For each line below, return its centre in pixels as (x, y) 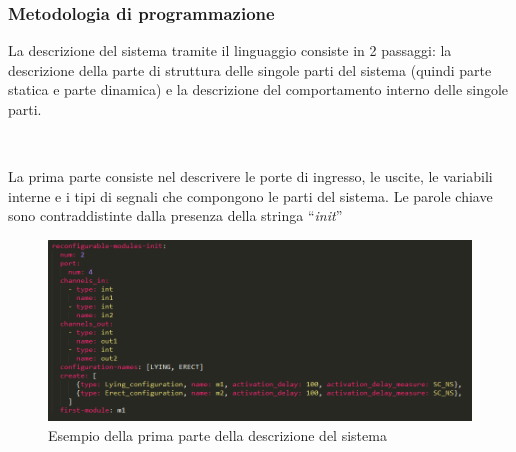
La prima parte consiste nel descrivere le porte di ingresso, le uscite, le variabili (250, 176)
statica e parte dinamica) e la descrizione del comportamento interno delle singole (258, 89)
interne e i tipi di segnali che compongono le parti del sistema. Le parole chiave (250, 195)
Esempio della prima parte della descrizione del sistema (217, 435)
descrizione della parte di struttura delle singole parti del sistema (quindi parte (250, 69)
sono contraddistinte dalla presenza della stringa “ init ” (175, 215)
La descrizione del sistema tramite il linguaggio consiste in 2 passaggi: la (230, 50)
